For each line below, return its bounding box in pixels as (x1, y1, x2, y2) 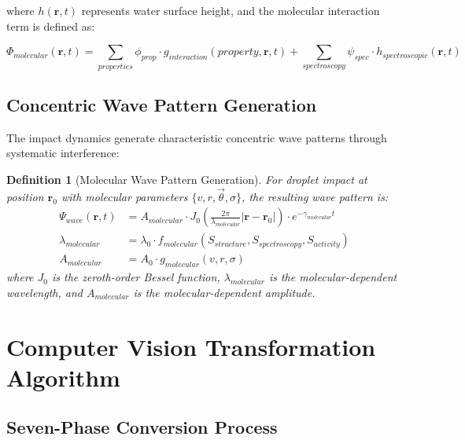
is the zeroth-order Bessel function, (52, 269, 220, 285)
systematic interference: (6, 145, 120, 161)
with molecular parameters (61, 188, 188, 204)
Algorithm (6, 361, 120, 393)
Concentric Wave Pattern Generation (6, 92, 317, 116)
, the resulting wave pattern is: (242, 188, 389, 204)
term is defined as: (6, 17, 95, 34)
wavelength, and (6, 284, 83, 300)
